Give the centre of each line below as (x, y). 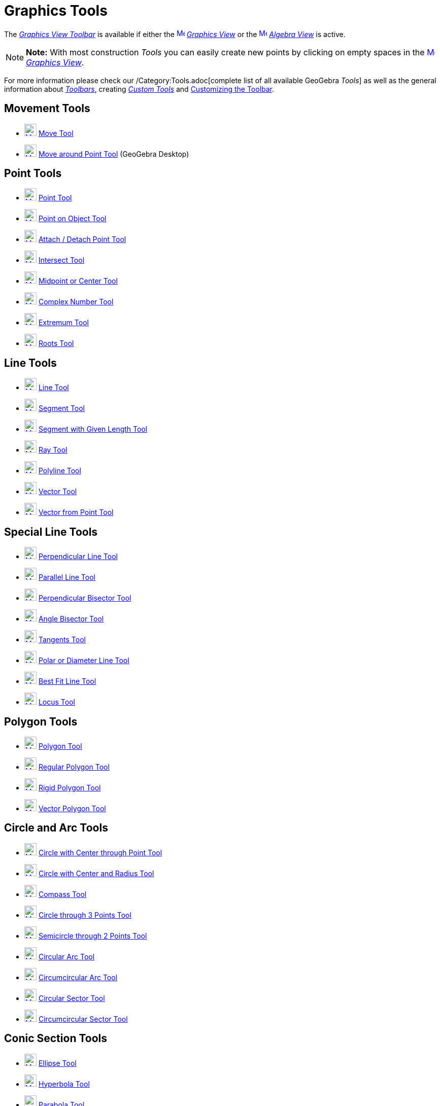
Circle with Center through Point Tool (100, 852)
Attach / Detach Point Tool (82, 239)
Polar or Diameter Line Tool (84, 661)
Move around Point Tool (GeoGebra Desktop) (114, 154)
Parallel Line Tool (67, 577)
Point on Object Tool (72, 219)
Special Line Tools (51, 532)
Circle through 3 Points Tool (85, 915)
